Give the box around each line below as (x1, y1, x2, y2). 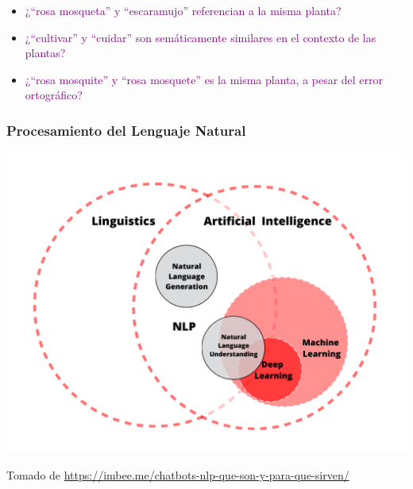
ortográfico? (25, 87, 83, 103)
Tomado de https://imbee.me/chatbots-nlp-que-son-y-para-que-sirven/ (6, 466, 349, 483)
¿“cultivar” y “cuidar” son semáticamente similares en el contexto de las (25, 29, 376, 45)
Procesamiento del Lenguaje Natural (6, 120, 246, 140)
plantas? (25, 44, 66, 61)
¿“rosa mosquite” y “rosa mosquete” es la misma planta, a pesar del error (25, 71, 384, 87)
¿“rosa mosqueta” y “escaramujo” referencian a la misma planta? (25, 2, 342, 18)
